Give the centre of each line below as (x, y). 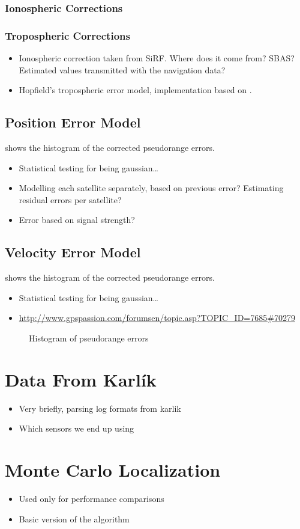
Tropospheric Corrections (67, 35)
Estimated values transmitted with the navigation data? (122, 69)
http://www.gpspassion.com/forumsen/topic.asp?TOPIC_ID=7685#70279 (157, 318)
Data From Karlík (81, 379)
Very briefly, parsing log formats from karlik (100, 408)
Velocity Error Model (73, 252)
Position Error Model (73, 122)
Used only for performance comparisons (91, 499)
